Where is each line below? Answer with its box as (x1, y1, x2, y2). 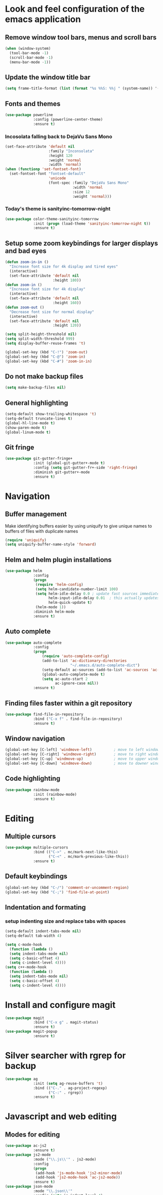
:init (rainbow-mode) (33, 792, 77, 797)
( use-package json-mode (5, 1184, 53, 1189)
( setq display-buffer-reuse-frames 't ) (5, 341, 86, 346)
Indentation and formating (5, 903, 86, 911)
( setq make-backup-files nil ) (5, 385, 66, 390)
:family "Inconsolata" (48, 149, 95, 154)
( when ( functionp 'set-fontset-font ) (5, 167, 81, 172)
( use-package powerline (5, 113, 53, 117)
